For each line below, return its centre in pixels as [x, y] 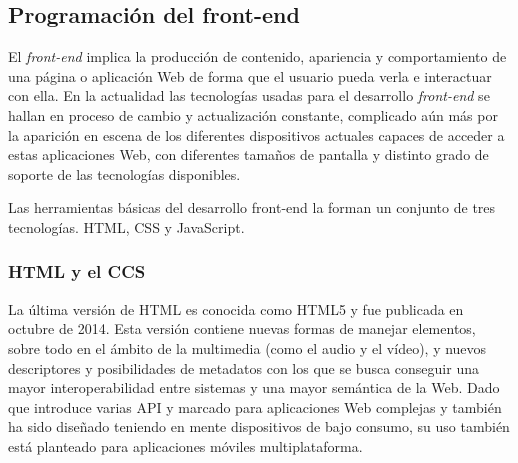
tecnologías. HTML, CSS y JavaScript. [126, 226]
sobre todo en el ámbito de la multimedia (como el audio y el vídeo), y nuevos [247, 347]
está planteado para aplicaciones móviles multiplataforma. [185, 445]
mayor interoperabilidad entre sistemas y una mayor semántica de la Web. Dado [254, 387]
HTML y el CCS [77, 271]
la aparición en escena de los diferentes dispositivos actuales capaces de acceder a [256, 134]
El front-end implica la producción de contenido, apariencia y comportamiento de [257, 56]
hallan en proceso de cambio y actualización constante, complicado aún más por [253, 114]
